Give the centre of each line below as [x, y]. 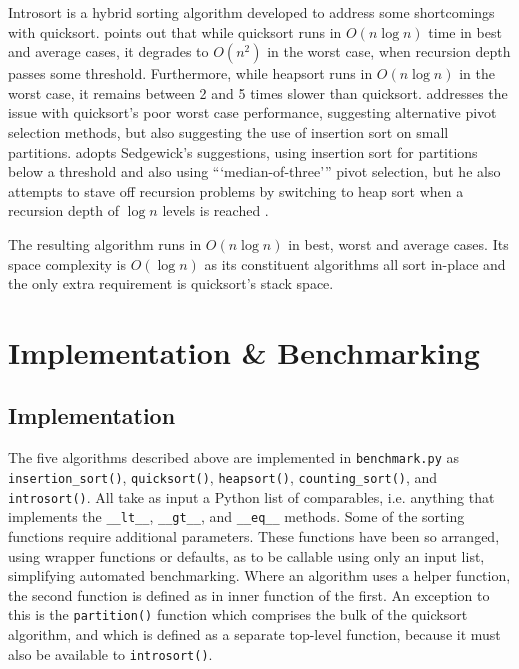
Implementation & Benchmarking [244, 351]
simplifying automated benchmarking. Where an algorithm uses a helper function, [259, 575]
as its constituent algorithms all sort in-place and [355, 263]
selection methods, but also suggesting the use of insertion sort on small [228, 131]
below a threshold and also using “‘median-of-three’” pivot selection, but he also [254, 171]
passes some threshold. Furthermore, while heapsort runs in [190, 73]
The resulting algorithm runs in [105, 243]
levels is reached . [215, 210]
